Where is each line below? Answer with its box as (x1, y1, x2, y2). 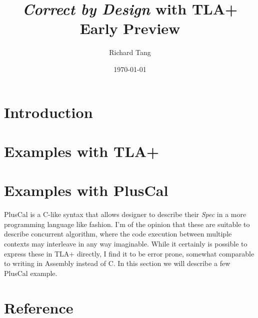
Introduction (4, 101, 93, 122)
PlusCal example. (4, 267, 57, 278)
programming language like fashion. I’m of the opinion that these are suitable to (4, 218, 250, 229)
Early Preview (79, 18, 180, 38)
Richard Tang (109, 47, 151, 57)
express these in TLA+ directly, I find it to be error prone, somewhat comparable (4, 248, 254, 258)
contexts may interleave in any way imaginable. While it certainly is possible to (4, 238, 247, 248)
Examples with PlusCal (4, 180, 168, 200)
